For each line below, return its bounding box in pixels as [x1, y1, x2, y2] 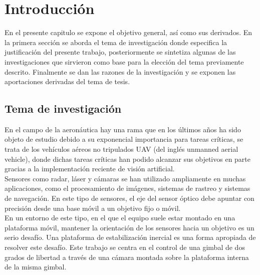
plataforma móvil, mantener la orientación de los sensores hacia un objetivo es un [5, 222, 254, 232]
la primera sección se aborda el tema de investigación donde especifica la [5, 37, 227, 47]
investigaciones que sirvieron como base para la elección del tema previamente [5, 56, 244, 67]
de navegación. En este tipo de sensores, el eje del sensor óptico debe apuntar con [5, 193, 254, 203]
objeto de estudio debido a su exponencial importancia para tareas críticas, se [5, 134, 243, 144]
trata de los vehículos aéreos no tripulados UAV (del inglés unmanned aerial [5, 144, 238, 154]
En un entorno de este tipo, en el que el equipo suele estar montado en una [5, 212, 235, 223]
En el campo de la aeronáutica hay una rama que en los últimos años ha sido [5, 124, 241, 134]
